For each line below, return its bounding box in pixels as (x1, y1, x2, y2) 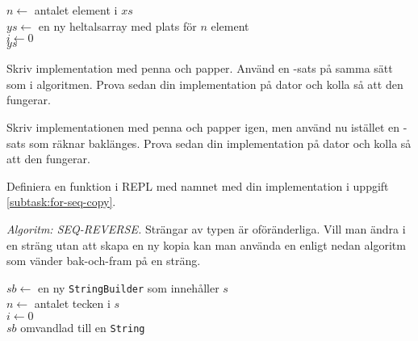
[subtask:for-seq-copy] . (6, 193, 116, 210)
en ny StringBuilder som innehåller (37, 279, 219, 296)
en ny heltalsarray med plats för (38, 17, 197, 34)
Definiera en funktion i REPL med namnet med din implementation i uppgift (6, 177, 389, 194)
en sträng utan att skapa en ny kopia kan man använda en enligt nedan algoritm (6, 236, 406, 253)
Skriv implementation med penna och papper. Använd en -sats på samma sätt (6, 60, 393, 77)
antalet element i (34, 2, 118, 18)
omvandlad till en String (20, 318, 145, 335)
